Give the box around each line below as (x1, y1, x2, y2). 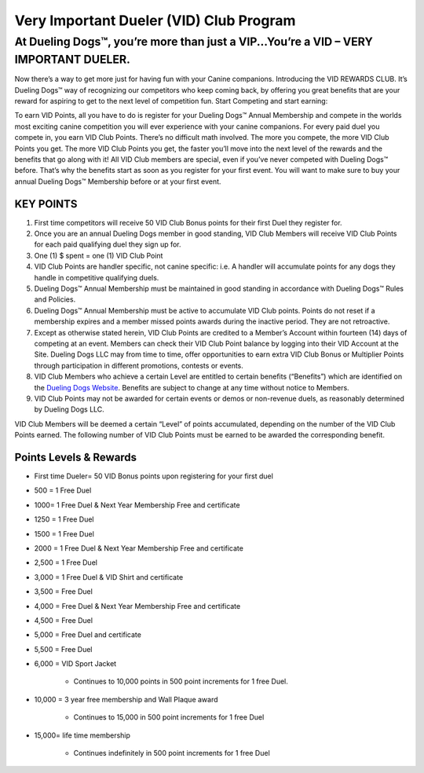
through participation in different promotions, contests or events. (34, 361, 243, 370)
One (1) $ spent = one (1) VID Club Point (34, 251, 163, 260)
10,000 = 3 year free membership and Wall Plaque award (34, 694, 219, 704)
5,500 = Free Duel (34, 644, 93, 654)
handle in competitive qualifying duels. (34, 273, 159, 282)
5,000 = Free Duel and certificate (34, 630, 141, 639)
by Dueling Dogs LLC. (34, 405, 105, 414)
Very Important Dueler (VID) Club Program (14, 12, 296, 29)
